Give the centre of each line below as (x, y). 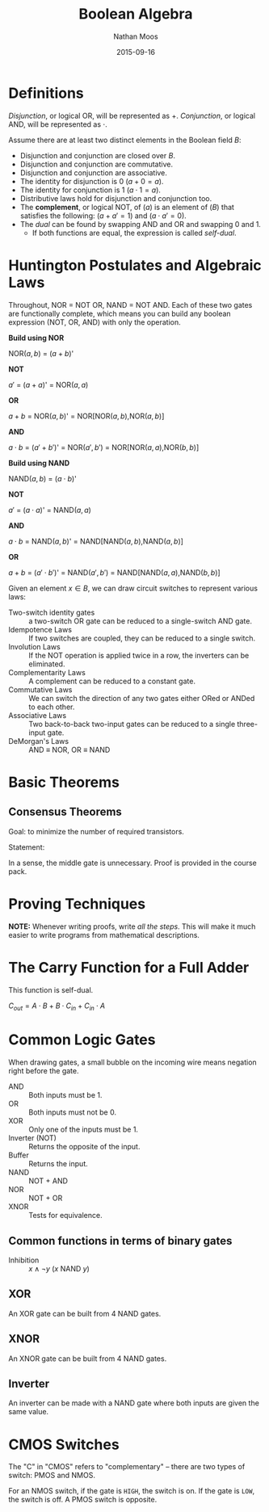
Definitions (46, 93)
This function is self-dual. (51, 989)
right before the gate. (44, 1071)
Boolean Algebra (136, 14)
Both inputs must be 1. (65, 1095)
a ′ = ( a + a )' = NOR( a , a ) (48, 384)
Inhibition (24, 1260)
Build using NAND (39, 463)
